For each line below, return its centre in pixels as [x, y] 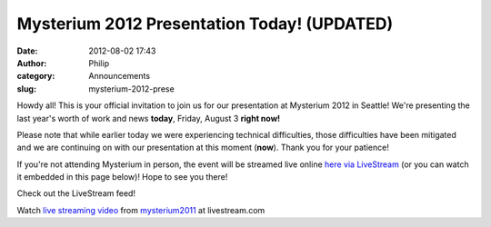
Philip [99, 63]
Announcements [119, 76]
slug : [26, 89]
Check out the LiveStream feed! [76, 193]
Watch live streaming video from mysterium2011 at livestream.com [141, 210]
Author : [32, 63]
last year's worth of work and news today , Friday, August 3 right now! [149, 118]
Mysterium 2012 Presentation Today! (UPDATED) [205, 24]
